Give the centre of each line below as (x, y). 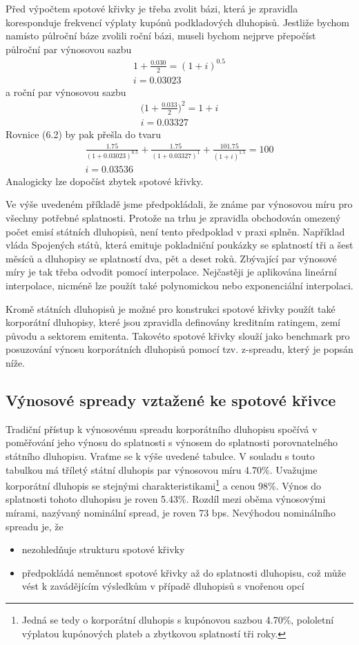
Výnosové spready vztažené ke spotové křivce (171, 399)
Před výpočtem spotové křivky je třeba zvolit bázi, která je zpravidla (152, 8)
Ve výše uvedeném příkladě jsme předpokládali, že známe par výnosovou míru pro (179, 204)
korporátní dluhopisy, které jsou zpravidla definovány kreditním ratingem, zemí (173, 322)
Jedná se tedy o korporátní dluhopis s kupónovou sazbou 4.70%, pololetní (178, 619)
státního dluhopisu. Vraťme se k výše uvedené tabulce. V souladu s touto (160, 455)
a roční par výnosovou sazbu (66, 92)
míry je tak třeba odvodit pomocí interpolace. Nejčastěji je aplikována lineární (171, 272)
